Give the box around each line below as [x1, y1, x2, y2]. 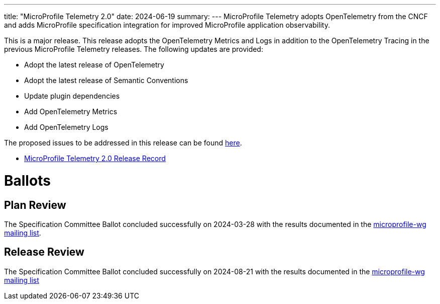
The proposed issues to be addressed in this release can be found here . [4, 138, 242, 147]
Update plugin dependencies [24, 92, 120, 100]
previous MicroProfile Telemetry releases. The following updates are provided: [4, 45, 263, 53]
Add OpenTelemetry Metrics [24, 107, 118, 116]
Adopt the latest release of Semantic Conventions [24, 76, 188, 85]
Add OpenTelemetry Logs [24, 123, 108, 131]
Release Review [4, 246, 84, 259]
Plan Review [4, 198, 66, 211]
